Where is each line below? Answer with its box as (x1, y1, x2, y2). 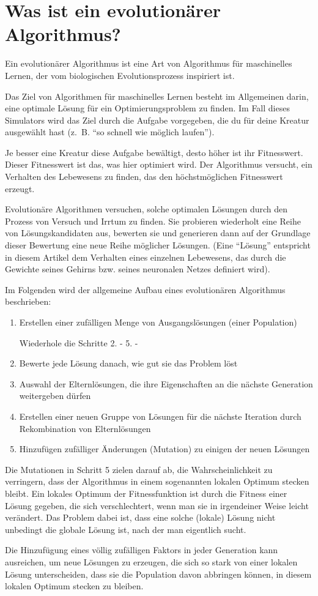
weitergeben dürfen (19, 389, 91, 402)
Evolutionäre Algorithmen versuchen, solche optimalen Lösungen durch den (5, 203, 288, 215)
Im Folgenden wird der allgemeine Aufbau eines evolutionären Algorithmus (5, 283, 286, 296)
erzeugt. (5, 182, 35, 195)
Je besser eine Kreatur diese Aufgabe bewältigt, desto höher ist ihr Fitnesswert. (5, 146, 303, 158)
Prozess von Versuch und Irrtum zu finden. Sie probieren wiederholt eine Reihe (5, 214, 301, 227)
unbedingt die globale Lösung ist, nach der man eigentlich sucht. (5, 523, 246, 535)
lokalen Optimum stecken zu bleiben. (5, 579, 144, 592)
